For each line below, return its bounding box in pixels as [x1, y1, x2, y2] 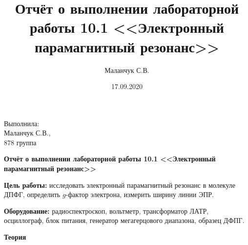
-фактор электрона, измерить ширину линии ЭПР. [65, 189, 214, 200]
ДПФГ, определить [4, 189, 61, 200]
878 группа [4, 137, 37, 147]
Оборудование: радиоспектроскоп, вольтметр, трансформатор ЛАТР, [4, 205, 209, 216]
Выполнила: [4, 118, 40, 128]
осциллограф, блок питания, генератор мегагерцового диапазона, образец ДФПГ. [4, 215, 245, 225]
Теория [4, 232, 26, 242]
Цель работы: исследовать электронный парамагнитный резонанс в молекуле [4, 179, 236, 190]
